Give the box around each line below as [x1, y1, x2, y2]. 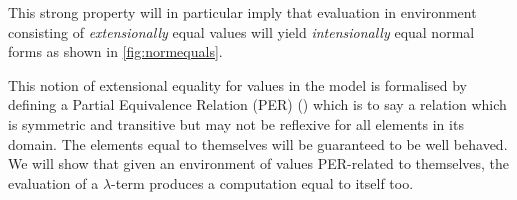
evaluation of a [8, 172, 99, 193]
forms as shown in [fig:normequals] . [8, 41, 223, 62]
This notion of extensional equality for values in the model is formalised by [8, 74, 467, 95]
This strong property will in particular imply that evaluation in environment [8, 2, 477, 22]
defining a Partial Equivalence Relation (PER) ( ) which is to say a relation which [8, 94, 507, 115]
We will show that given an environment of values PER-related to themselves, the [8, 153, 510, 174]
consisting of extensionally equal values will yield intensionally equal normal [8, 21, 475, 42]
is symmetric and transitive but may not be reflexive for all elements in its [8, 113, 464, 134]
